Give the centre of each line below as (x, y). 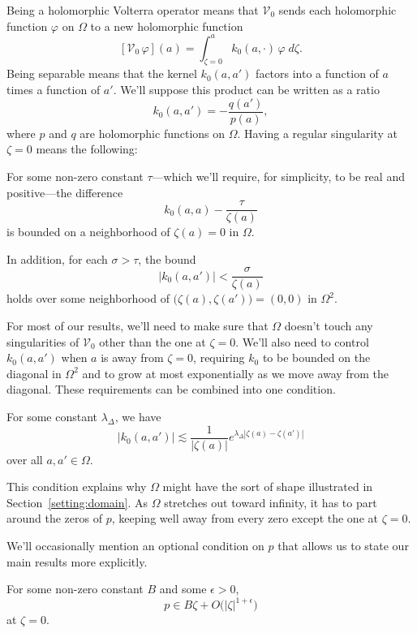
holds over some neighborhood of (88, 298)
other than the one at (153, 341)
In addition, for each (57, 258)
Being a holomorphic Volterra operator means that (133, 10)
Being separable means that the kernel (102, 73)
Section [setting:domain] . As (77, 502)
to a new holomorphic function (167, 26)
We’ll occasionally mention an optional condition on (135, 546)
